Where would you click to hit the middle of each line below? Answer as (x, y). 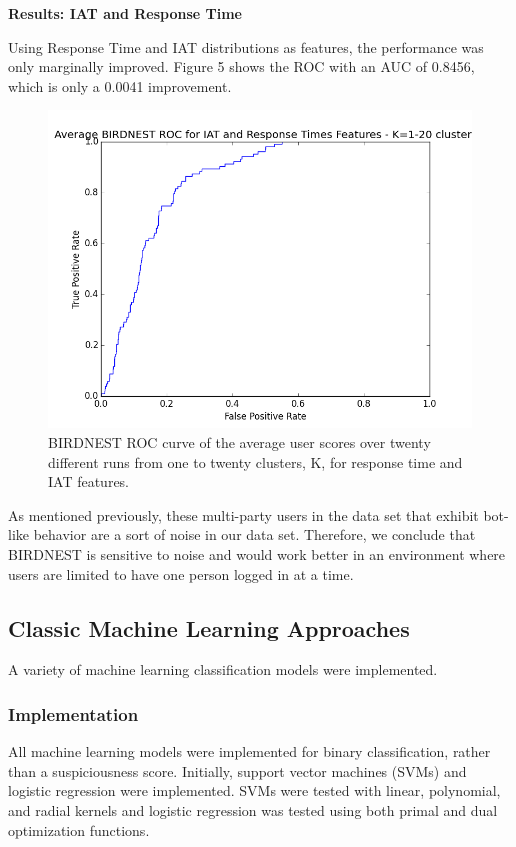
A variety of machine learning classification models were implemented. (223, 669)
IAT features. (89, 481)
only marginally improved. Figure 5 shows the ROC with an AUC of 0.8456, (241, 66)
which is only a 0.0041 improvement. (120, 85)
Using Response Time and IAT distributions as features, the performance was (246, 46)
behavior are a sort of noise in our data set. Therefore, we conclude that (254, 534)
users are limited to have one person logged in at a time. (181, 573)
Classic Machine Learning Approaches (209, 627)
